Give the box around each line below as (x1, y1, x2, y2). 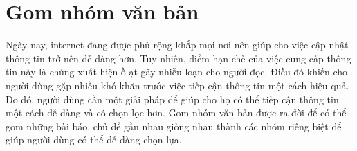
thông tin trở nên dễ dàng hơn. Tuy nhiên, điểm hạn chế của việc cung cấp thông (6, 51, 351, 65)
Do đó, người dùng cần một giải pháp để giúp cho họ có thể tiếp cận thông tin (6, 91, 339, 106)
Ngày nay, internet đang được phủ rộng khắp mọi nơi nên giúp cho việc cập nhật (6, 37, 349, 52)
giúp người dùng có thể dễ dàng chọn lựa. (6, 132, 182, 147)
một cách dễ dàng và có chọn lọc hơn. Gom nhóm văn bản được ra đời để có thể (6, 105, 347, 120)
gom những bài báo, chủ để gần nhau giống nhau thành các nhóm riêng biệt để (6, 118, 342, 133)
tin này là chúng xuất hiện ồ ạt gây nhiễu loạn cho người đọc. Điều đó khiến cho (6, 64, 348, 79)
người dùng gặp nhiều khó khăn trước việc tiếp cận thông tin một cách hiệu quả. (6, 78, 349, 92)
